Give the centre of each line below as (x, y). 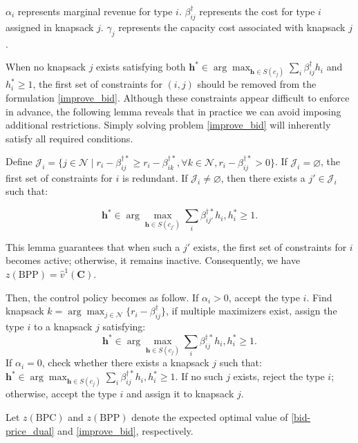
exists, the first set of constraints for (270, 246)
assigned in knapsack (50, 27)
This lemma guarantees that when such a (93, 246)
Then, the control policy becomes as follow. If (102, 297)
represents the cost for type (257, 11)
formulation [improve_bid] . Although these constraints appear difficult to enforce (178, 97)
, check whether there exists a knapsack (125, 362)
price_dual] (30, 430)
